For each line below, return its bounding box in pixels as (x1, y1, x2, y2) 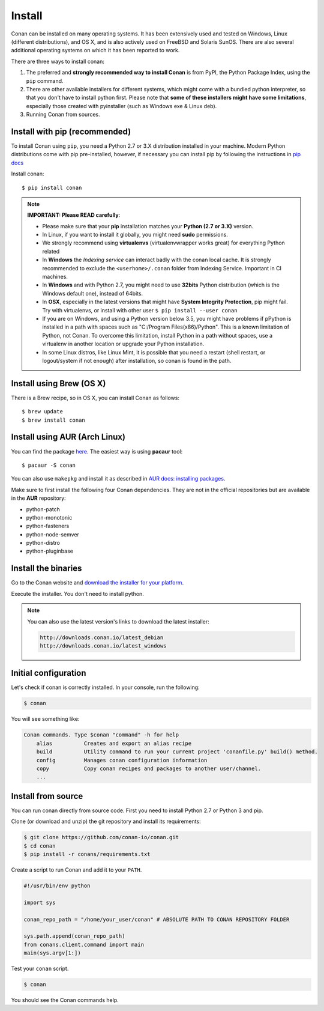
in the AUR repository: (11, 494, 66, 502)
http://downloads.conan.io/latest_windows (40, 642, 167, 649)
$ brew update (22, 408, 63, 415)
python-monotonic (26, 514, 73, 521)
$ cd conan (23, 842, 56, 849)
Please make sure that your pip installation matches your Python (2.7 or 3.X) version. (42, 222, 254, 229)
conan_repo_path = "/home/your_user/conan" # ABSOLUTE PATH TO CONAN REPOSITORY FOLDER (23, 916, 290, 923)
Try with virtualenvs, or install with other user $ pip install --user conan (42, 306, 238, 314)
